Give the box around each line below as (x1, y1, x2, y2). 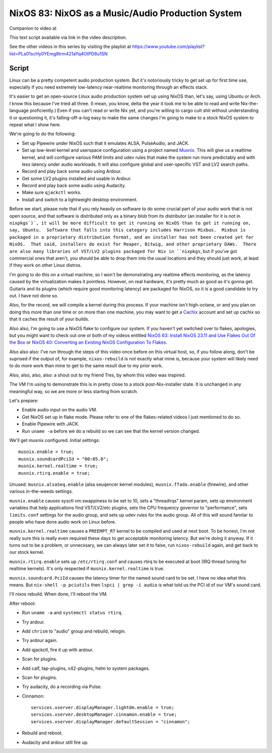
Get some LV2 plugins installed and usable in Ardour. (22, 175, 132, 181)
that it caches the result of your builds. (9, 316, 90, 322)
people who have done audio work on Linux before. (9, 519, 116, 525)
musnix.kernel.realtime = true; (18, 463, 98, 469)
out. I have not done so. (9, 292, 58, 298)
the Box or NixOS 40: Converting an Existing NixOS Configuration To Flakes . (9, 339, 167, 345)
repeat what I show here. (9, 121, 61, 128)
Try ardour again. (22, 638, 58, 644)
